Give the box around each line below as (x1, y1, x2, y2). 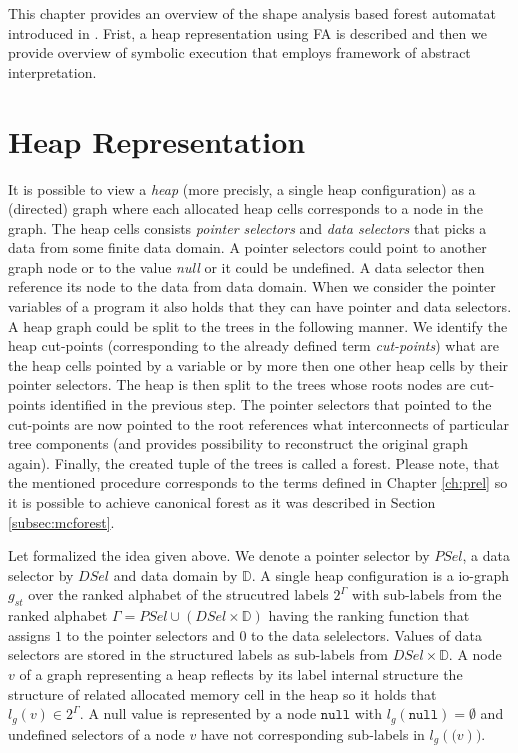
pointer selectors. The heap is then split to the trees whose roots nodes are (8, 374, 466, 395)
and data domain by (113, 564, 238, 585)
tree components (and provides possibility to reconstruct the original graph (8, 433, 468, 454)
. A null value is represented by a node (79, 703, 317, 724)
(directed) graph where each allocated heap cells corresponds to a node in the (8, 198, 483, 219)
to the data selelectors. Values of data (251, 624, 482, 645)
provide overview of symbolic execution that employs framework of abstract (8, 42, 471, 63)
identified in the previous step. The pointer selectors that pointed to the (50, 394, 492, 415)
